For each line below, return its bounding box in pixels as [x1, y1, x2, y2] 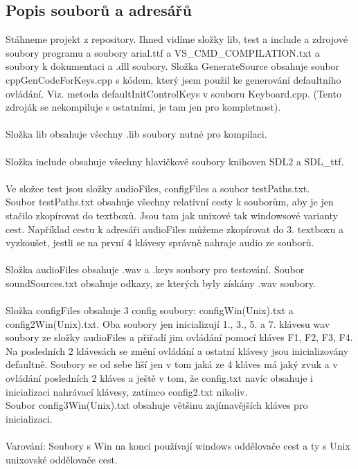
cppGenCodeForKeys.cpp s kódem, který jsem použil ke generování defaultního [6, 72, 341, 86]
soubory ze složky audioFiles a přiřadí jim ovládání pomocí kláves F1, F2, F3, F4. [6, 330, 353, 344]
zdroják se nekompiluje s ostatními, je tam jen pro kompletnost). [6, 100, 281, 114]
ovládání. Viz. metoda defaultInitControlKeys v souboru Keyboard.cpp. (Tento [6, 86, 341, 100]
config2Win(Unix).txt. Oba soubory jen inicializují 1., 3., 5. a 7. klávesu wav [6, 316, 330, 331]
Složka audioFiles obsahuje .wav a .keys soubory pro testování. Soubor [6, 262, 305, 277]
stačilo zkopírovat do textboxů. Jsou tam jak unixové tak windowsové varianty [6, 208, 339, 222]
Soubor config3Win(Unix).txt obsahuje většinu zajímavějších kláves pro [6, 398, 308, 412]
